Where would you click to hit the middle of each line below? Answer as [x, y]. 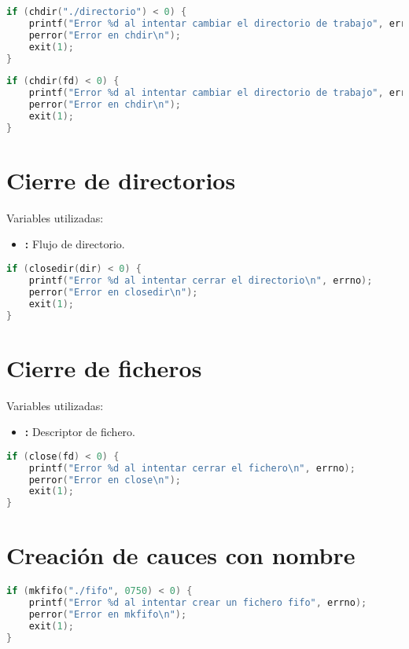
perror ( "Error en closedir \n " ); [113, 292]
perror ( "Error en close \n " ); [105, 480]
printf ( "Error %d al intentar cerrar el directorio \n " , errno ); [201, 280]
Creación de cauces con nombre [181, 555]
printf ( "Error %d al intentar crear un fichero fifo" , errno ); [198, 603]
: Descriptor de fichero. [80, 432]
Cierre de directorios [121, 180]
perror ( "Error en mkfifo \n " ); [108, 614]
